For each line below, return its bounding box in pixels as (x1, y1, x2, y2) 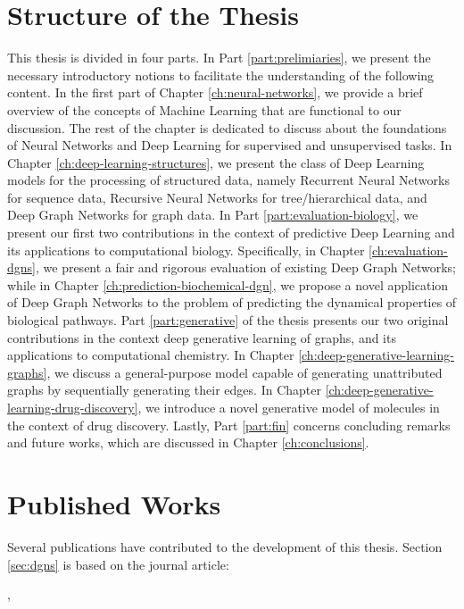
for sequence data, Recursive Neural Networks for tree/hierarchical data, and (7, 188, 427, 206)
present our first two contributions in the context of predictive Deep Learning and (7, 223, 455, 242)
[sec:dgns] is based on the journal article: (7, 555, 229, 573)
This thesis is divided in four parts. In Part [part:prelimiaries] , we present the (7, 48, 431, 67)
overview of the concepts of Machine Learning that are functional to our (7, 100, 402, 119)
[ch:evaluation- (369, 240, 448, 259)
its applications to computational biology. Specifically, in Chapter (7, 240, 365, 259)
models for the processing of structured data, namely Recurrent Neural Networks (7, 171, 450, 189)
